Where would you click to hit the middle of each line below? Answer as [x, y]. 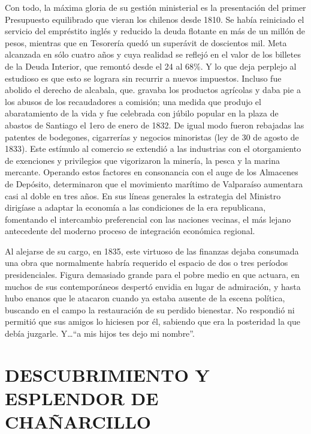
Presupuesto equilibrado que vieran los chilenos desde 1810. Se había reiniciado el [155, 19]
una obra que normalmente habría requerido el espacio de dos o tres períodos [147, 263]
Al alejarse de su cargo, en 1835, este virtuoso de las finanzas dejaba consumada [152, 251]
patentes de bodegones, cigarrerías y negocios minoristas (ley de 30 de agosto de [152, 137]
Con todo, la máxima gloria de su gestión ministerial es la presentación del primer [155, 7]
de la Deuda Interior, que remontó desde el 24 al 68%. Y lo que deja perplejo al [151, 66]
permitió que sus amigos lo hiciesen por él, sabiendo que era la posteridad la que [153, 321]
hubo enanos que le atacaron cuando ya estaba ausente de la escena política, [145, 298]
